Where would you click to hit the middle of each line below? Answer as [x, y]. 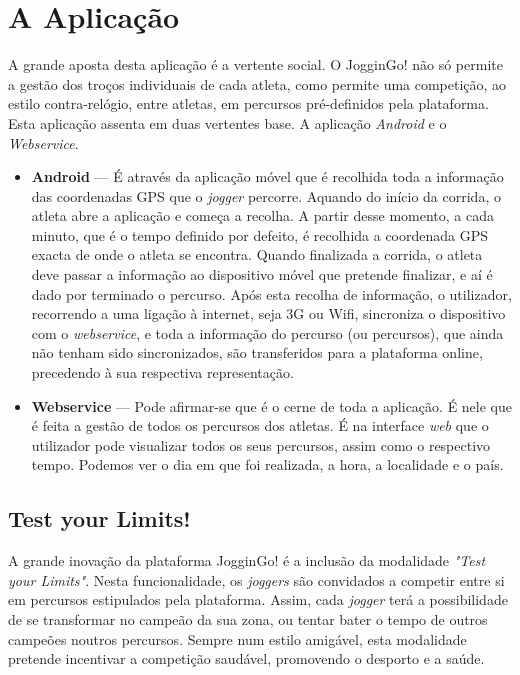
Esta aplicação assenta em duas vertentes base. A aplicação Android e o [227, 122]
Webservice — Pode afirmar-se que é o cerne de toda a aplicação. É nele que [271, 405]
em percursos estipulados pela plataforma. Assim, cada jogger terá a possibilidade [258, 599]
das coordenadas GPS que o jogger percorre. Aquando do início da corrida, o [266, 195]
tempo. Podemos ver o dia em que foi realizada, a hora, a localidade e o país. [267, 464]
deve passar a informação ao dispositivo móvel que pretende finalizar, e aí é [262, 274]
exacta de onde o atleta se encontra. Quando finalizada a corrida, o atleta [257, 254]
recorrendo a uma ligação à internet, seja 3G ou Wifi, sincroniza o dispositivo [268, 313]
